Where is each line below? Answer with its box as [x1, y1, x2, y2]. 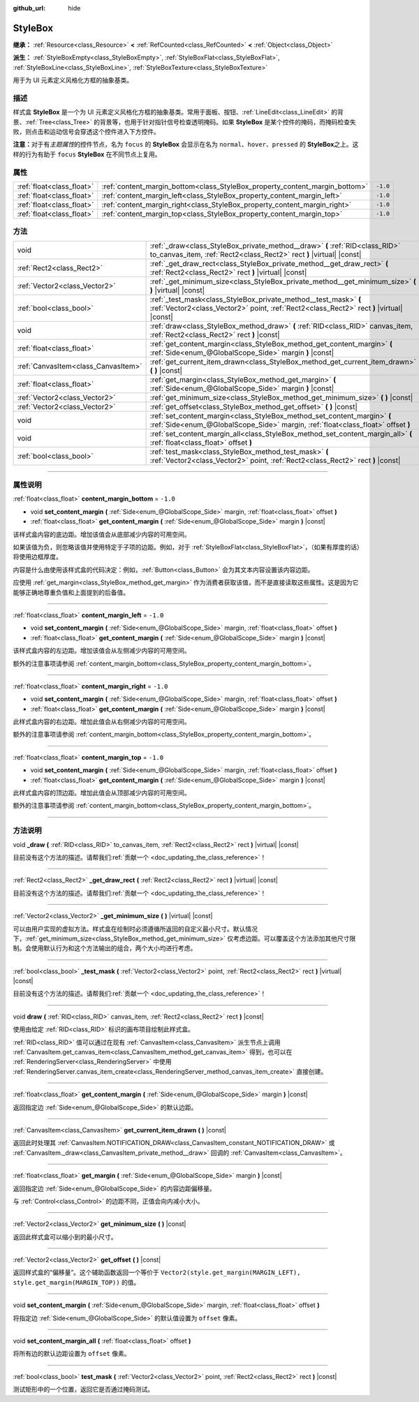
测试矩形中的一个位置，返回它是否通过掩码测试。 [13, 1385, 154, 1394]
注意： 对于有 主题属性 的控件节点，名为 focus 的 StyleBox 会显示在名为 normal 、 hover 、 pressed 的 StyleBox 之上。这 [13, 140, 359, 149]
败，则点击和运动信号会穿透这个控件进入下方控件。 [13, 128, 160, 135]
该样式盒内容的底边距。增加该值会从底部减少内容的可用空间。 [13, 530, 191, 538]
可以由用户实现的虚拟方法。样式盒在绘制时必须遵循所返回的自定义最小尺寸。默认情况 [13, 924, 258, 933]
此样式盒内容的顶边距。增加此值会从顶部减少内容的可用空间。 [13, 789, 191, 797]
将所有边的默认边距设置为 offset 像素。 [13, 1350, 131, 1358]
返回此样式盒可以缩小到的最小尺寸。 [13, 1232, 117, 1241]
